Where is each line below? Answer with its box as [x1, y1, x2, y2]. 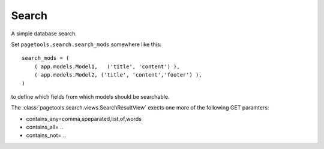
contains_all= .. [26, 123, 64, 131]
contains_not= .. [26, 132, 66, 139]
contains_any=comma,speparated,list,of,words [26, 115, 142, 122]
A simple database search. [11, 30, 77, 37]
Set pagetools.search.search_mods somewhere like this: [11, 41, 162, 48]
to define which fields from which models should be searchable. [11, 93, 170, 100]
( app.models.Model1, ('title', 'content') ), [34, 63, 180, 70]
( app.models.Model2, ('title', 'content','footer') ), [34, 72, 202, 78]
